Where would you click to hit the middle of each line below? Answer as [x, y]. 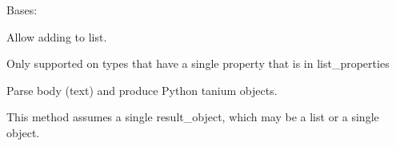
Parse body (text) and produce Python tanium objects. [142, 90]
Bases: [22, 10]
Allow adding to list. [57, 36]
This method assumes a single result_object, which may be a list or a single [193, 117]
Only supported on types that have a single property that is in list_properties [198, 63]
